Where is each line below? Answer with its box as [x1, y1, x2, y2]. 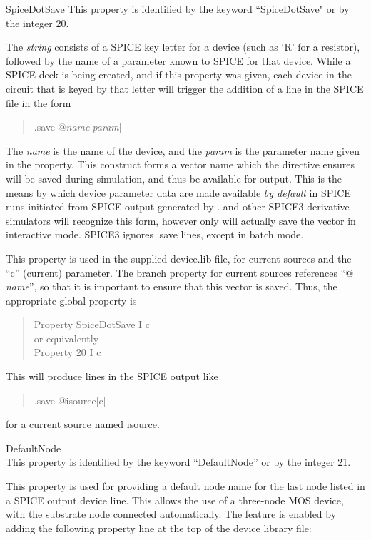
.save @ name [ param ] [34, 119, 122, 134]
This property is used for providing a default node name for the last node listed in [6, 479, 365, 494]
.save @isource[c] [34, 392, 106, 407]
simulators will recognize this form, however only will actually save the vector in [6, 213, 356, 228]
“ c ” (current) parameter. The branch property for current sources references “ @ [6, 265, 354, 280]
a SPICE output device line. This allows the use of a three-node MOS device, [6, 492, 344, 507]
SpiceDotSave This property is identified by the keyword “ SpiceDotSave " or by [6, 1, 350, 16]
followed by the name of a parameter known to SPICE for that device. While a [6, 53, 351, 68]
